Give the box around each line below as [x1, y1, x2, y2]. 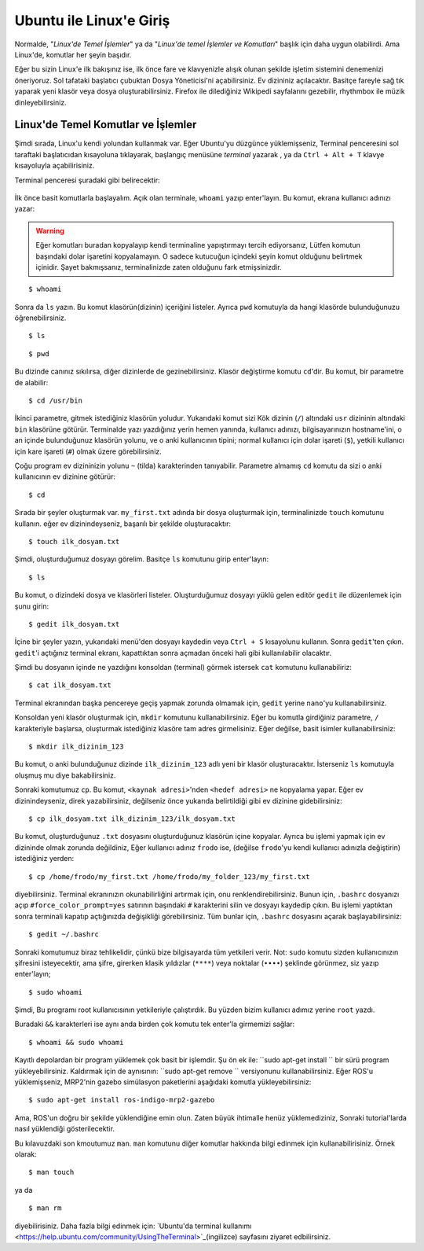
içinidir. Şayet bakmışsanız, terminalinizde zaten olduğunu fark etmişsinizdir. [35, 262, 282, 271]
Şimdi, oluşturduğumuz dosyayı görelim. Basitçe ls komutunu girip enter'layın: [14, 554, 269, 564]
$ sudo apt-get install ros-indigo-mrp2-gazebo [28, 1095, 215, 1105]
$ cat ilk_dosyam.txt [28, 681, 111, 690]
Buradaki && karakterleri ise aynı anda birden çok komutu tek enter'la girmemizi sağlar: [14, 1019, 295, 1029]
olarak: [14, 1149, 37, 1159]
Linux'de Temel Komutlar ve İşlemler [14, 118, 197, 131]
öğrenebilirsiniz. [14, 313, 67, 322]
